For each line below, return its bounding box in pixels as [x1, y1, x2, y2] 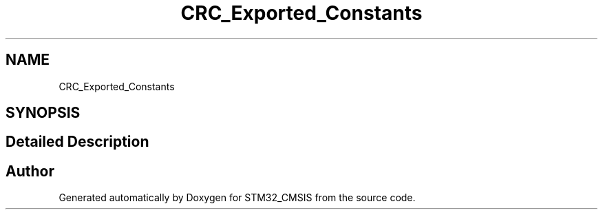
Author [6, 162, 54, 180]
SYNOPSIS [6, 104, 81, 122]
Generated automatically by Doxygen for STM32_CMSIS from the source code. [59, 192, 416, 204]
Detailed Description [6, 133, 149, 151]
